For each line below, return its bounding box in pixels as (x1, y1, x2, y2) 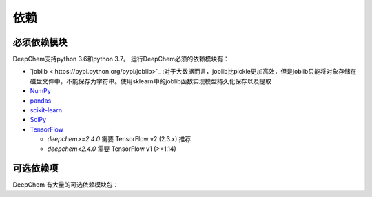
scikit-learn (30, 106, 62, 114)
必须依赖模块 (12, 37, 68, 48)
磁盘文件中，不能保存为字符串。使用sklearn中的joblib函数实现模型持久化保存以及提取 (30, 76, 272, 85)
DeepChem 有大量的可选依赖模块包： (12, 180, 119, 189)
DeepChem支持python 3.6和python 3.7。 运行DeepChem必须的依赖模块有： (12, 55, 230, 63)
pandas (30, 96, 52, 105)
